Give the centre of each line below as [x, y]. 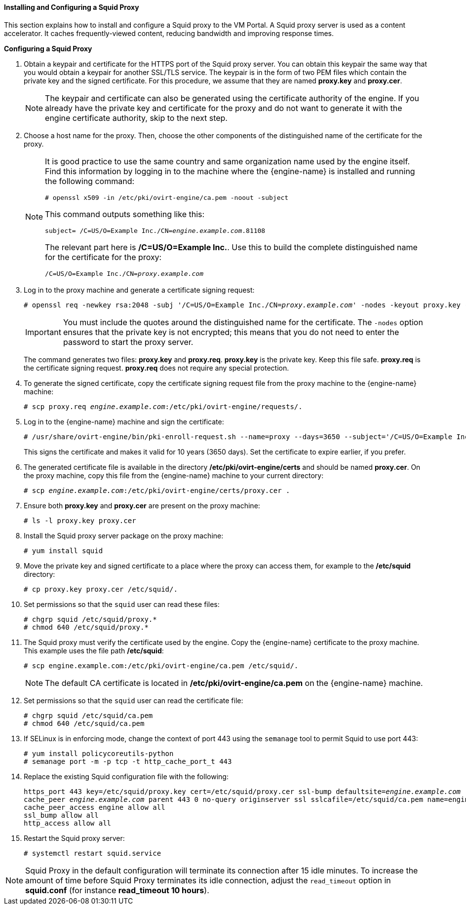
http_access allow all [68, 823]
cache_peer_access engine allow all [95, 807]
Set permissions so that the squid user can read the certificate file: [134, 700]
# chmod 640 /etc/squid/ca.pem [84, 723]
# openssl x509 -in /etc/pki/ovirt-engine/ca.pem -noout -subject [167, 197]
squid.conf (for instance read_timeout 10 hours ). [117, 890]
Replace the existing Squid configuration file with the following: [126, 776]
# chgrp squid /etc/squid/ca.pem [88, 715]
